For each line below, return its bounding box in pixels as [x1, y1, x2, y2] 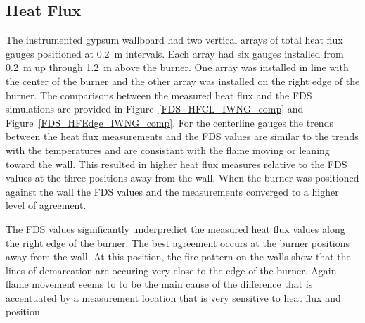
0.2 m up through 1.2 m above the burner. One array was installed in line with [6, 60, 349, 75]
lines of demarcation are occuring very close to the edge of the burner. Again [6, 262, 337, 277]
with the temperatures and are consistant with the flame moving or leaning [6, 142, 330, 157]
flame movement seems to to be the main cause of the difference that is [6, 277, 313, 291]
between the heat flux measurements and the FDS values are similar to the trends [6, 129, 359, 144]
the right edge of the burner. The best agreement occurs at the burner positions [6, 235, 350, 250]
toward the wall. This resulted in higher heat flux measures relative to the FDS [6, 156, 347, 171]
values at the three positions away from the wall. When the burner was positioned [6, 170, 359, 185]
